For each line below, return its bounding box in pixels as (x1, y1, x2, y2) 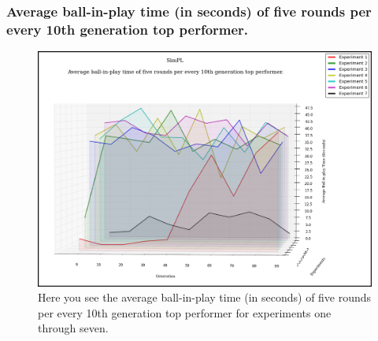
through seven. (38, 320, 109, 336)
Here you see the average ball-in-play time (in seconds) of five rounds (38, 289, 372, 306)
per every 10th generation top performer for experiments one (38, 304, 332, 321)
